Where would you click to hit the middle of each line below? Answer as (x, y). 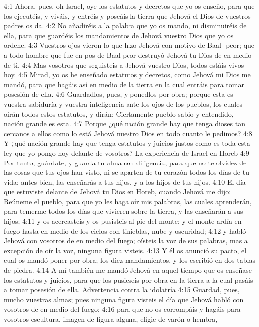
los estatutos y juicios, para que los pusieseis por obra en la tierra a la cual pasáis (129, 279)
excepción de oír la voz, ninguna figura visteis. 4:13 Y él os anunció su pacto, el (125, 250)
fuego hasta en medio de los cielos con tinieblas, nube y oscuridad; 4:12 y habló (125, 231)
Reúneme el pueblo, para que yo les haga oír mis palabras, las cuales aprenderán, (128, 201)
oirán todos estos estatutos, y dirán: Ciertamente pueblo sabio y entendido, (119, 113)
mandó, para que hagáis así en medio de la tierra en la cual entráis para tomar (124, 84)
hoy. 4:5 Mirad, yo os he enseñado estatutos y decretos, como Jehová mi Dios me (127, 75)
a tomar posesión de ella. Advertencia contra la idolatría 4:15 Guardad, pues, (122, 289)
